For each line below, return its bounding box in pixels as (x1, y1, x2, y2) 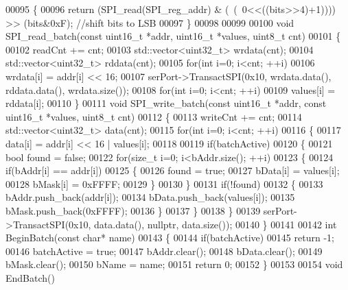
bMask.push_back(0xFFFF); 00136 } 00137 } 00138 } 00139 (5, 203, 261, 217)
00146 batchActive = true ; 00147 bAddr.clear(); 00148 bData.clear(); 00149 (5, 243, 323, 258)
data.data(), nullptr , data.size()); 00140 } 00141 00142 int (94, 217, 337, 231)
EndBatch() (5, 270, 55, 285)
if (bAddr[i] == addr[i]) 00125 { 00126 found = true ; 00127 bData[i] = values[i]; (5, 163, 340, 178)
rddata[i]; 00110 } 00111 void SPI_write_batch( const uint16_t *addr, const (5, 96, 327, 110)
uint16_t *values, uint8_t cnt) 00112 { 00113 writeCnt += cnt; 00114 (5, 109, 302, 123)
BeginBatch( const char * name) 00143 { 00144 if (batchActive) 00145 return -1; (5, 230, 334, 245)
